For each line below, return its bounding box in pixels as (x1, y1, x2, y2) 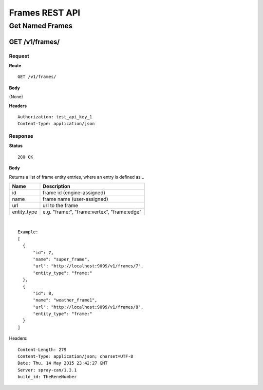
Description (42, 183, 71, 190)
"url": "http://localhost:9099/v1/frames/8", (33, 304, 144, 310)
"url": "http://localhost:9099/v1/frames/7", (33, 263, 144, 269)
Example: (18, 229, 38, 235)
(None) (9, 94, 23, 100)
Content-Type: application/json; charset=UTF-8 (18, 353, 133, 359)
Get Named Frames (9, 21, 73, 30)
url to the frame (42, 202, 78, 209)
